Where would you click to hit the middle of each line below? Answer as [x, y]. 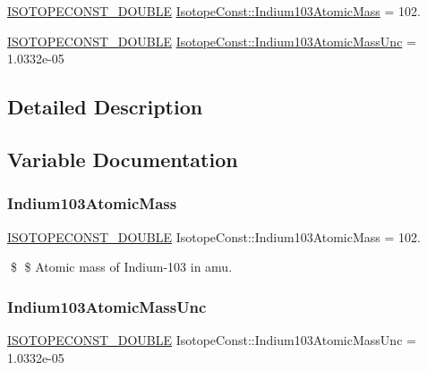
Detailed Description [105, 107]
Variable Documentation [123, 159]
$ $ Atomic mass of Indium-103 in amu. [121, 267]
